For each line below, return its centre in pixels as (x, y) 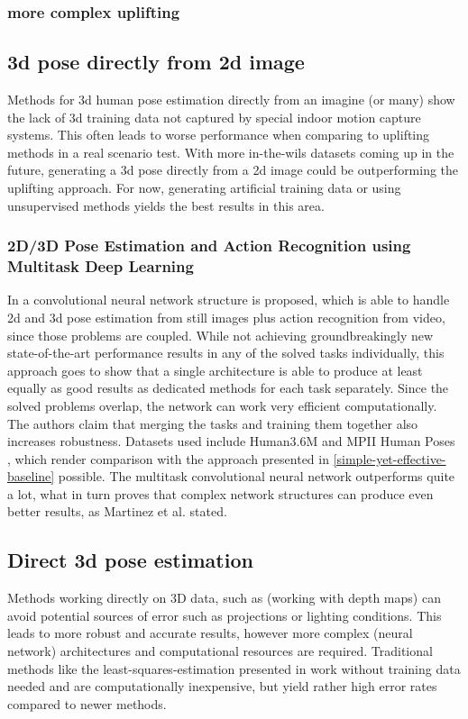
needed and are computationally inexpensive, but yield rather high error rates (222, 686)
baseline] (31, 476)
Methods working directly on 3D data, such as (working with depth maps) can (224, 598)
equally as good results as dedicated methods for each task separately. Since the (228, 388)
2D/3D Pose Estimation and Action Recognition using (209, 246)
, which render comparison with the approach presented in (168, 458)
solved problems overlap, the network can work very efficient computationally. (222, 405)
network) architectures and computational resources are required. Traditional (220, 651)
